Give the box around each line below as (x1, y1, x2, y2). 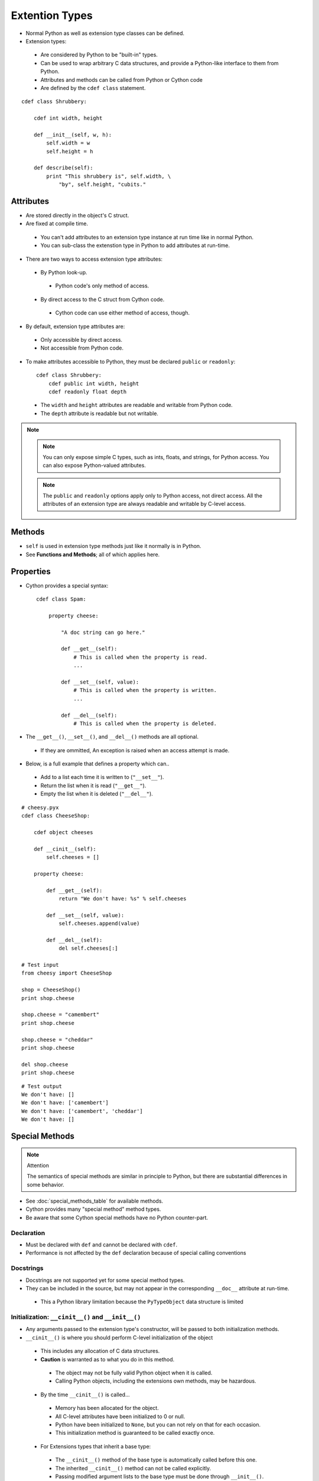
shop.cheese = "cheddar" (21, 1036, 93, 1043)
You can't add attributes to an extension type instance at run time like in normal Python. (40, 233, 254, 241)
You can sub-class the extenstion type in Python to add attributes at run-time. (40, 242, 230, 249)
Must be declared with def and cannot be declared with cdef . (25, 1241, 177, 1248)
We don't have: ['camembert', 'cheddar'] (21, 1108, 143, 1114)
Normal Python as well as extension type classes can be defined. (25, 30, 184, 37)
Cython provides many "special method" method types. (25, 1206, 161, 1213)
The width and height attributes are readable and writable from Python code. (40, 402, 233, 409)
